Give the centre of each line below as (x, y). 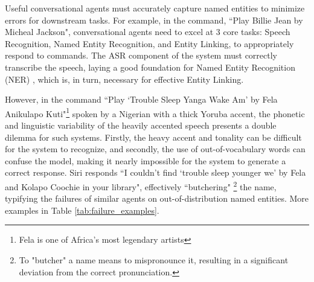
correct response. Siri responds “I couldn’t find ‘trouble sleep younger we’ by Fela (155, 172)
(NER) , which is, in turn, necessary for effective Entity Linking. (124, 79)
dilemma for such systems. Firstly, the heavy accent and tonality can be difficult (153, 137)
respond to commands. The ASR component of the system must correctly (141, 55)
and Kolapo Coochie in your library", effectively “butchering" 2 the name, (141, 185)
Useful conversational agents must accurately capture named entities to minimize (155, 8)
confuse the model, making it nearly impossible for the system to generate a (146, 160)
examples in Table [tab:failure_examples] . (82, 210)
